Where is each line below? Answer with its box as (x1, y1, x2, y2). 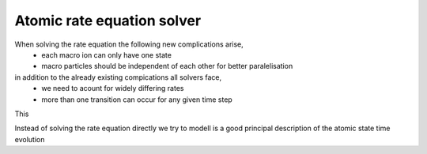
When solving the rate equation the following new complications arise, (14, 39, 244, 49)
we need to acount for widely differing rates (41, 84, 184, 93)
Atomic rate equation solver (14, 12, 202, 29)
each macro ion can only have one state (41, 50, 172, 59)
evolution (14, 134, 45, 144)
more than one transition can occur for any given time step (41, 95, 232, 104)
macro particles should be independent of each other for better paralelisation (41, 62, 293, 71)
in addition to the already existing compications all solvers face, (14, 72, 222, 82)
